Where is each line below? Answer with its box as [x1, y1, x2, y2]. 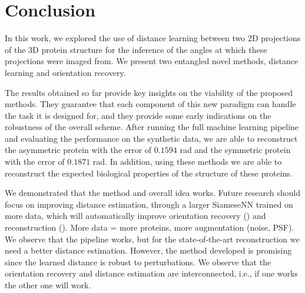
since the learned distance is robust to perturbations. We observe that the [5, 255, 271, 268]
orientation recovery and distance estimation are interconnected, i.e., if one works [5, 267, 298, 279]
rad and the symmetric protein [180, 144, 291, 156]
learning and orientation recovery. [5, 66, 126, 78]
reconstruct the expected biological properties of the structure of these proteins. [5, 167, 293, 179]
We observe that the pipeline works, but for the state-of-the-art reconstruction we [5, 232, 300, 245]
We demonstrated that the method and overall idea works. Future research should [5, 187, 301, 199]
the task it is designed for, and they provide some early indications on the [5, 109, 271, 121]
